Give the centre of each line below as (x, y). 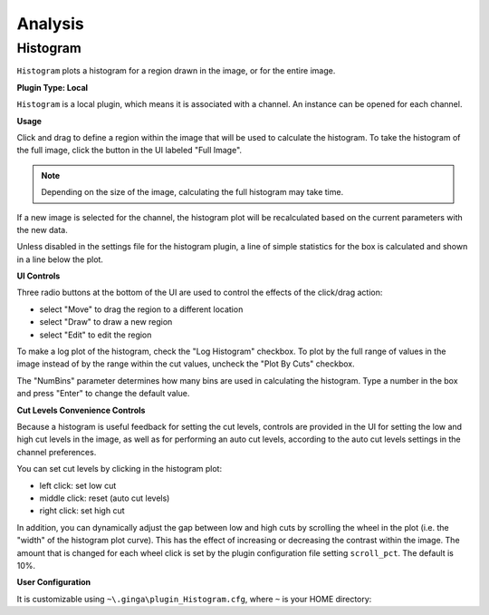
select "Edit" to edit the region (96, 335)
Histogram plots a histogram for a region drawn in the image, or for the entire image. (176, 71)
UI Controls (38, 276)
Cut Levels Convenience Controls (81, 410)
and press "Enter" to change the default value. (103, 394)
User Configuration (54, 582)
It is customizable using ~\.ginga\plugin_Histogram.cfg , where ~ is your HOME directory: (194, 599)
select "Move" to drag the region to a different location (141, 309)
